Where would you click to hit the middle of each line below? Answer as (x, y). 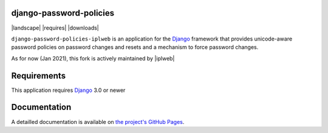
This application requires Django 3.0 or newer (68, 90)
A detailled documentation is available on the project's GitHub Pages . (98, 122)
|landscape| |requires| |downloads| (55, 28)
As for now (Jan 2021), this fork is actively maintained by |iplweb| (93, 58)
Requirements (39, 76)
